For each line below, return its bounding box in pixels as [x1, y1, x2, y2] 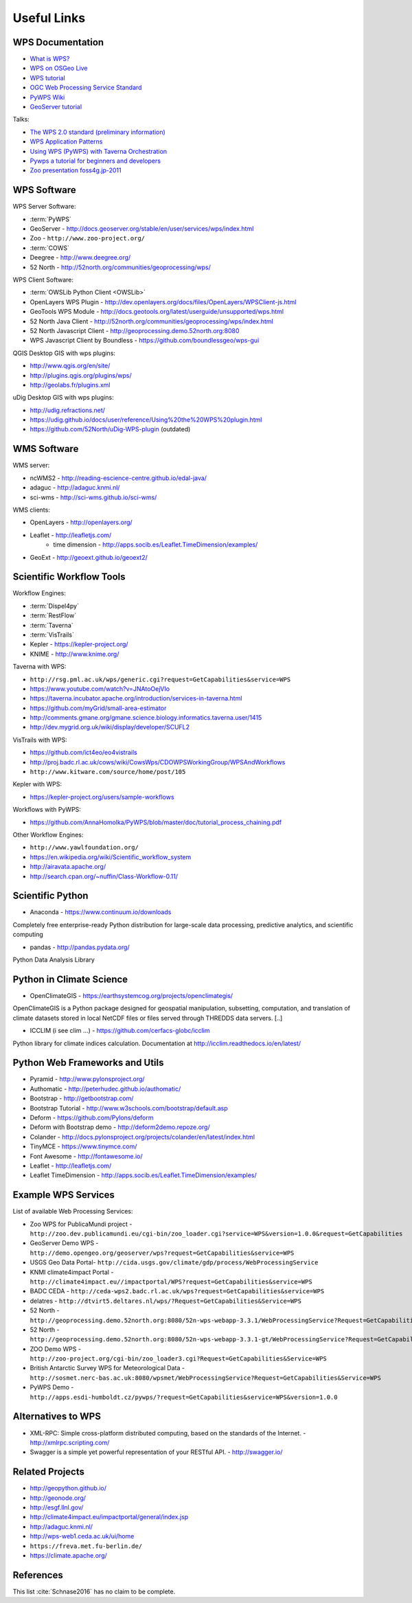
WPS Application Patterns [30, 137, 103, 146]
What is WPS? [30, 55, 70, 63]
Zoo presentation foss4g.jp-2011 [30, 166, 122, 174]
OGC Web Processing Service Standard [30, 83, 142, 92]
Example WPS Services [12, 1189, 115, 1201]
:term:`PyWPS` [30, 215, 71, 223]
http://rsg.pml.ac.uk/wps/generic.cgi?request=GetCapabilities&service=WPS [30, 675, 291, 683]
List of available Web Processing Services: [12, 1207, 133, 1216]
